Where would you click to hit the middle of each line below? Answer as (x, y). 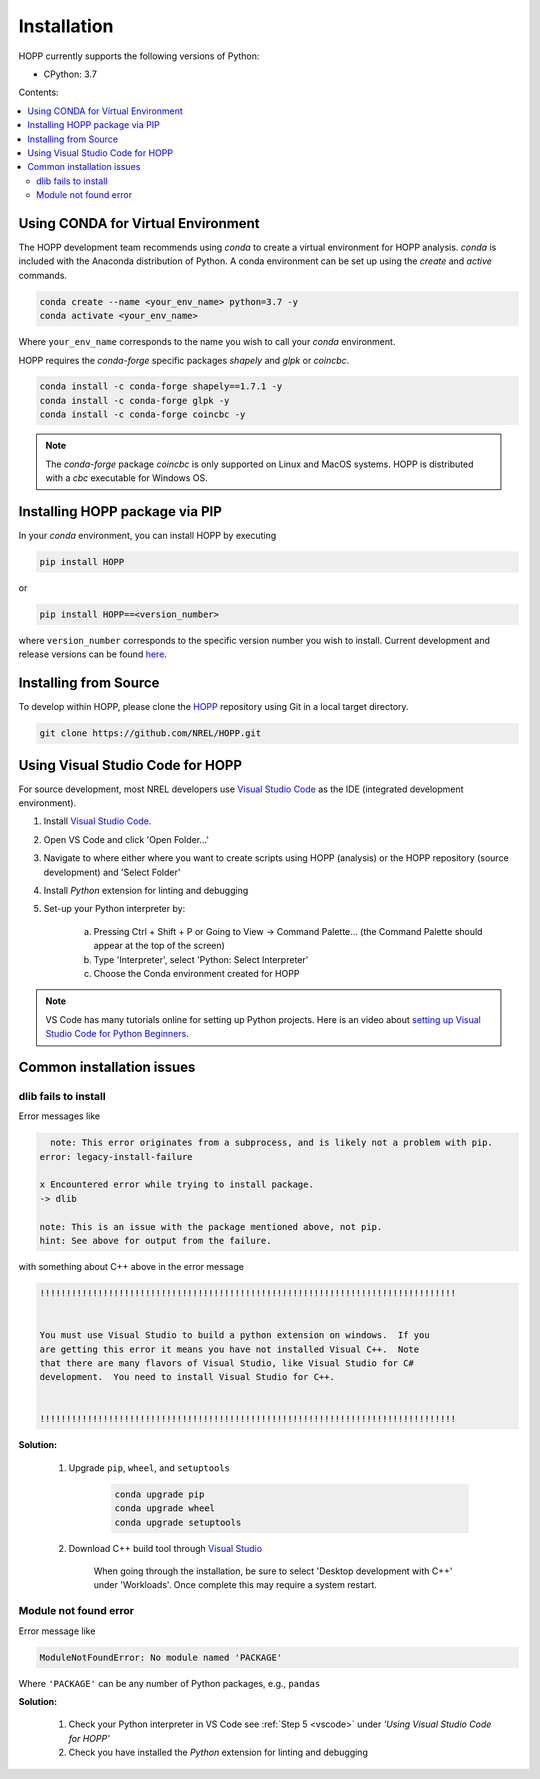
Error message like (57, 1631)
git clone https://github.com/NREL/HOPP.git (150, 733)
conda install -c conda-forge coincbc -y (142, 414)
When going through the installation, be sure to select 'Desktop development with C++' (273, 1571)
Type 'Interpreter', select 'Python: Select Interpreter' (201, 959)
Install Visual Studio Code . (97, 821)
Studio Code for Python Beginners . (117, 1034)
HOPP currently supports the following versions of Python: (139, 56)
